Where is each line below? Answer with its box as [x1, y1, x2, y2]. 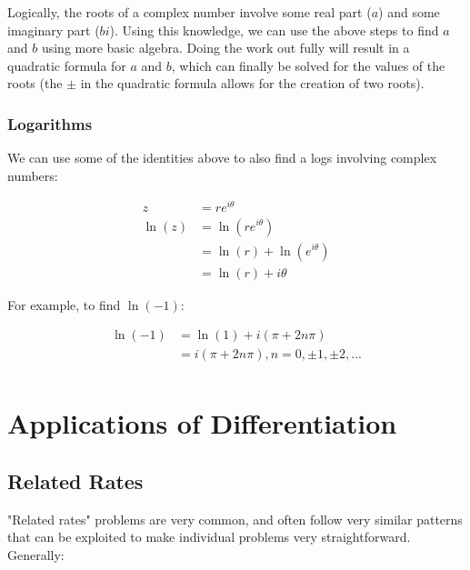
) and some [378, 3, 440, 21]
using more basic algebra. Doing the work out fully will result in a [41, 38, 410, 57]
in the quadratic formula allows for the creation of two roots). [80, 74, 425, 93]
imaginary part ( [7, 20, 100, 39]
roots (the [7, 74, 63, 93]
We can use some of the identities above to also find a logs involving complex [7, 148, 437, 167]
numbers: [7, 165, 58, 185]
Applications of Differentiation [7, 405, 397, 442]
